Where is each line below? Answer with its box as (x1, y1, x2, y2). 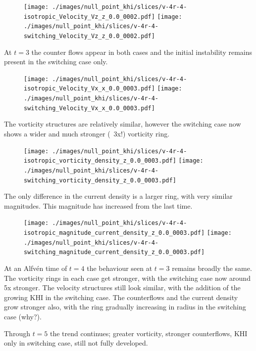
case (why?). (4, 311, 42, 322)
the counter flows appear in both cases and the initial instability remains (31, 46, 253, 57)
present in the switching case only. (4, 56, 108, 67)
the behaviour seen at (87, 263, 153, 273)
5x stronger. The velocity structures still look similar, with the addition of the (4, 282, 241, 293)
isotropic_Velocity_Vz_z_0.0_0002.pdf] (24, 13, 155, 20)
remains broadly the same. (172, 263, 252, 273)
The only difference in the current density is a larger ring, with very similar (4, 191, 233, 201)
